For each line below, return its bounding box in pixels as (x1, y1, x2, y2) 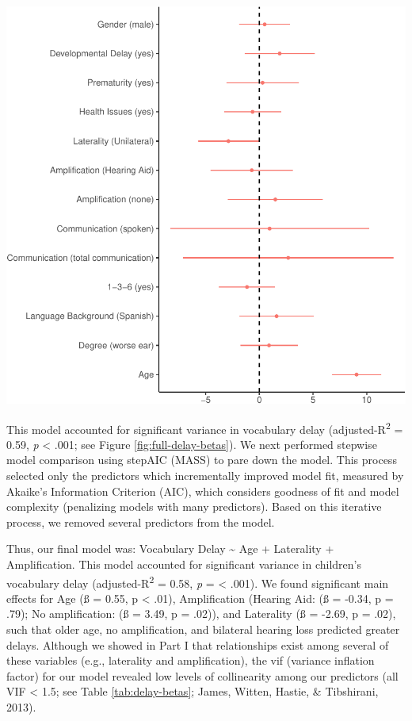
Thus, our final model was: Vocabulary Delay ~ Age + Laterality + (6, 540, 334, 557)
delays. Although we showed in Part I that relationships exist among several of (6, 636, 389, 653)
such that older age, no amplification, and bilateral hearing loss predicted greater (6, 621, 400, 638)
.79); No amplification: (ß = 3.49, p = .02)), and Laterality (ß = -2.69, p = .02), (6, 605, 396, 622)
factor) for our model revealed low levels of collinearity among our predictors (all (6, 667, 399, 684)
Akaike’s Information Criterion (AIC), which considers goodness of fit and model (6, 482, 399, 499)
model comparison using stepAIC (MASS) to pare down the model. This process (6, 451, 397, 468)
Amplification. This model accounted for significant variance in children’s (6, 556, 361, 573)
